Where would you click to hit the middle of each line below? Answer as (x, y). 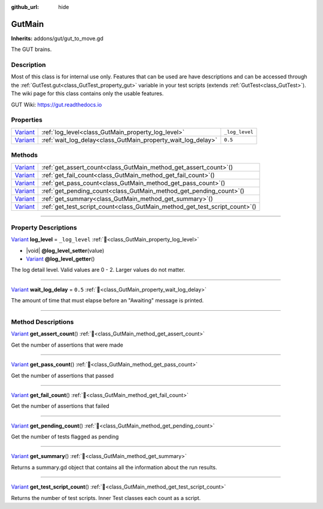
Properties (27, 120)
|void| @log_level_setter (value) (65, 250)
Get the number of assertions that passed (62, 375)
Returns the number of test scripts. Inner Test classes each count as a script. (106, 498)
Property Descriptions (44, 228)
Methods (25, 155)
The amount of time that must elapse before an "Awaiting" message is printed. (107, 301)
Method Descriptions (42, 322)
